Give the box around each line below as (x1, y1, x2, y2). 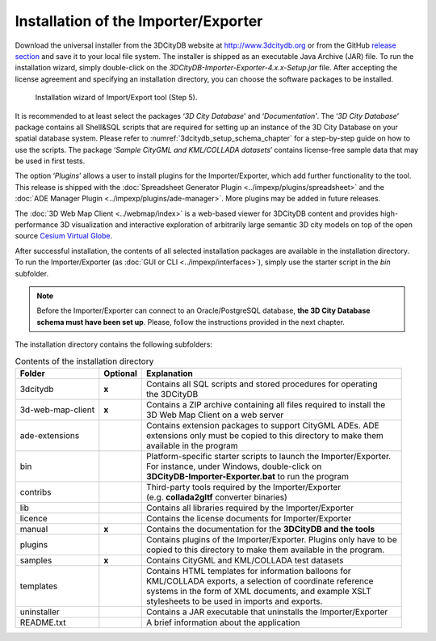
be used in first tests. (15, 156, 86, 166)
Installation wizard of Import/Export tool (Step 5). (35, 93, 198, 103)
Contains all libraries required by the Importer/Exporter (146, 502, 354, 513)
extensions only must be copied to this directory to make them (146, 429, 384, 441)
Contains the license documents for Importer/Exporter (146, 512, 352, 524)
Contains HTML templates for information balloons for (146, 565, 351, 576)
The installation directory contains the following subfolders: (15, 339, 213, 349)
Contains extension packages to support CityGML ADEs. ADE (146, 420, 379, 431)
